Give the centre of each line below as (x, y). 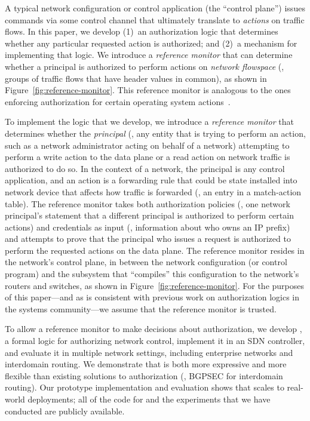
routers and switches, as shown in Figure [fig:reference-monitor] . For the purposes (154, 285)
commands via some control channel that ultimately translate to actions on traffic (155, 19)
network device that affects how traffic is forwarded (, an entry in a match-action (153, 191)
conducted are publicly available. (65, 411)
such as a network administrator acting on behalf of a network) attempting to (147, 145)
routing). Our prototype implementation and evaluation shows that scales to (145, 387)
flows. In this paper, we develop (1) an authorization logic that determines (142, 31)
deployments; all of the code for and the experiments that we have (149, 399)
